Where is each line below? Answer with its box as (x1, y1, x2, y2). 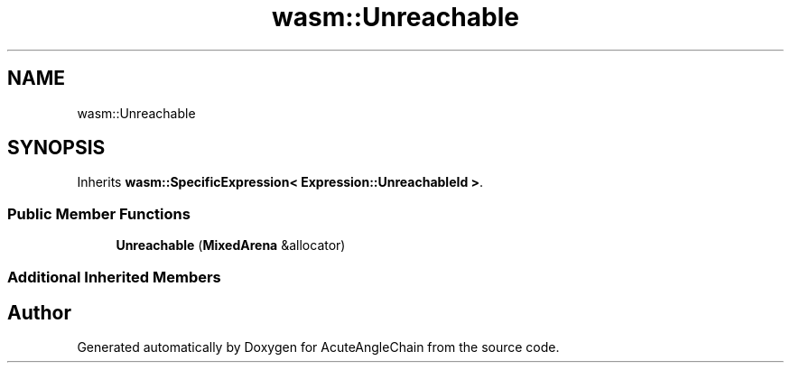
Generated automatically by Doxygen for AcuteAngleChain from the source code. (77, 339, 560, 356)
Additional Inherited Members (7, 267, 221, 286)
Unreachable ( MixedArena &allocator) (116, 237, 346, 254)
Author (7, 301, 71, 324)
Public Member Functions (7, 204, 191, 223)
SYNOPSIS (7, 136, 106, 160)
